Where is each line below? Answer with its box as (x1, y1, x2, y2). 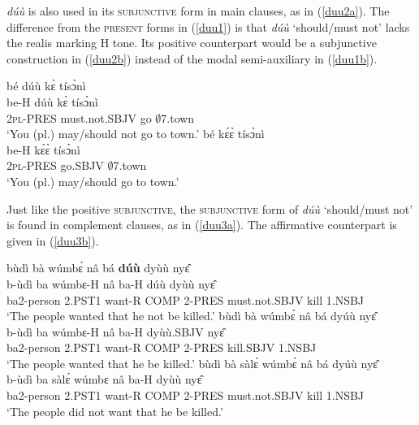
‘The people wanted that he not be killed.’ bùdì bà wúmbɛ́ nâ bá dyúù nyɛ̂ (6, 307, 377, 324)
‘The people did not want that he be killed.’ (6, 402, 223, 419)
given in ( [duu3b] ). (6, 232, 99, 249)
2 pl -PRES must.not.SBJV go (6, 109, 152, 126)
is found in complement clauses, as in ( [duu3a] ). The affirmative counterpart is (6, 216, 397, 233)
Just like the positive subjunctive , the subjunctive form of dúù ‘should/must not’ (6, 200, 413, 217)
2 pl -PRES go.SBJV (6, 157, 104, 174)
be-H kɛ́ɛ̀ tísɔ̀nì (6, 141, 80, 158)
